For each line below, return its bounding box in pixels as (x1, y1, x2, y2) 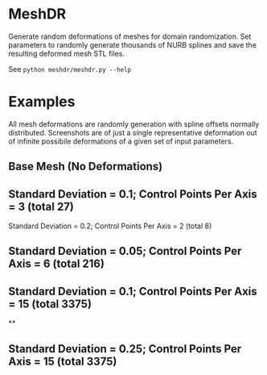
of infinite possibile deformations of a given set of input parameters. (8, 136, 234, 146)
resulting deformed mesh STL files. (8, 48, 125, 58)
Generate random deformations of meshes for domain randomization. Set (8, 31, 252, 41)
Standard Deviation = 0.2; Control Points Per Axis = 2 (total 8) (8, 221, 212, 231)
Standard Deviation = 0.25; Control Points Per (8, 342, 242, 356)
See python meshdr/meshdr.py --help (8, 64, 132, 73)
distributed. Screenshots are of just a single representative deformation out (8, 127, 257, 137)
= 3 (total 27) (8, 199, 75, 214)
